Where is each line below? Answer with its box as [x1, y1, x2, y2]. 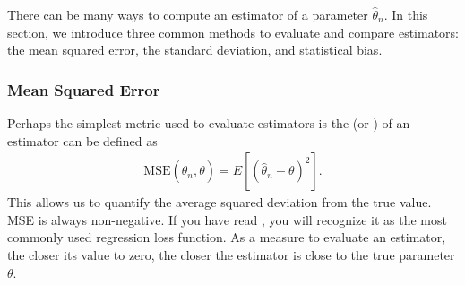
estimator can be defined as [7, 131, 158, 150]
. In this [383, 5, 428, 23]
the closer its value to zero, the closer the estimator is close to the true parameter [7, 246, 455, 263]
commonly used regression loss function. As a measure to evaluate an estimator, [7, 228, 446, 246]
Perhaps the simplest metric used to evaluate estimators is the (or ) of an [7, 114, 410, 132]
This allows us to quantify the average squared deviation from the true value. [7, 193, 432, 212]
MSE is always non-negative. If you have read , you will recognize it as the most [7, 210, 447, 229]
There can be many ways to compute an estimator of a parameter [7, 5, 368, 23]
